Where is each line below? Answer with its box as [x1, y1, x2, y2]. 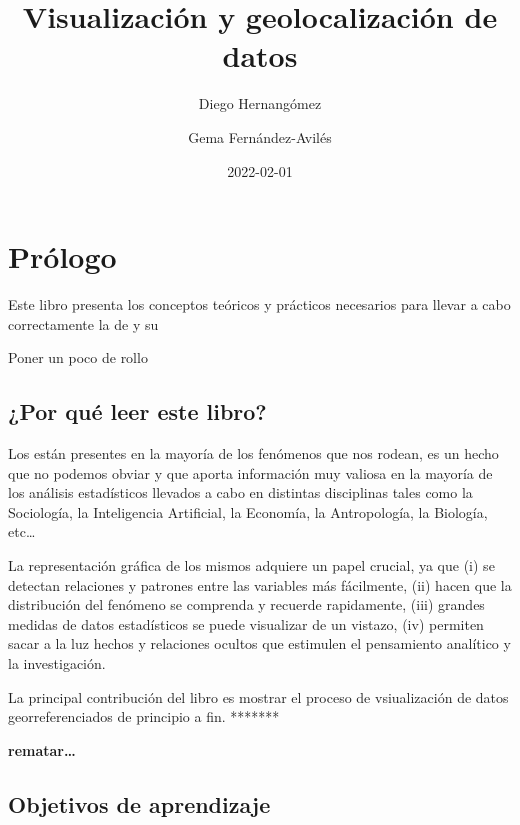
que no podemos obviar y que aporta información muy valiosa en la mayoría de [8, 462, 493, 483]
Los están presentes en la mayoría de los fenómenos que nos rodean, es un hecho [8, 443, 499, 464]
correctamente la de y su [8, 313, 159, 334]
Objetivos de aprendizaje [8, 788, 271, 819]
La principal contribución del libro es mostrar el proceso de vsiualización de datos [8, 686, 509, 707]
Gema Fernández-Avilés [188, 126, 332, 147]
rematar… [8, 739, 76, 760]
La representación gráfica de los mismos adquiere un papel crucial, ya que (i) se [8, 554, 495, 575]
